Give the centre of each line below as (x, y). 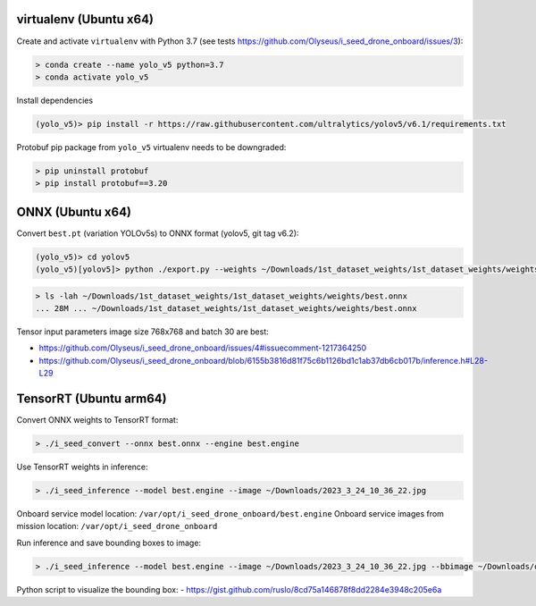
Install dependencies (55, 100)
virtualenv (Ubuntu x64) (85, 19)
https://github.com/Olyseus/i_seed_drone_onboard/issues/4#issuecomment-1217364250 (203, 348)
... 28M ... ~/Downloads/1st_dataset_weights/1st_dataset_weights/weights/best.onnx (226, 309)
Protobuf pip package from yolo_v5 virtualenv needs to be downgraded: (151, 147)
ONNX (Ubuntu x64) (74, 211)
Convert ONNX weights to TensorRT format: (97, 420)
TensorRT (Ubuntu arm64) (92, 399)
